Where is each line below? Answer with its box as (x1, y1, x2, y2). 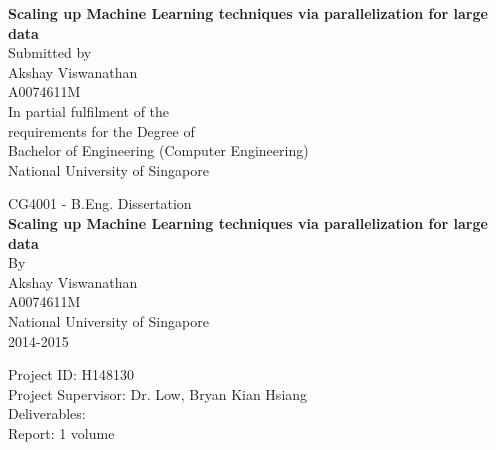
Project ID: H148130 (8, 364, 135, 385)
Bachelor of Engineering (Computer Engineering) (8, 140, 309, 161)
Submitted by (8, 42, 92, 63)
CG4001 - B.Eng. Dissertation (8, 193, 192, 214)
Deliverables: (8, 403, 86, 424)
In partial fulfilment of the (8, 100, 170, 121)
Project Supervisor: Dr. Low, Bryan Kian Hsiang (8, 383, 308, 404)
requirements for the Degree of (8, 120, 195, 141)
